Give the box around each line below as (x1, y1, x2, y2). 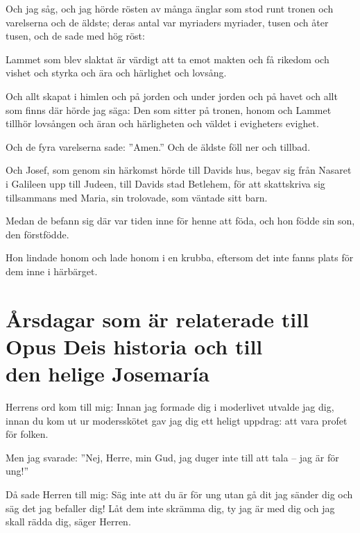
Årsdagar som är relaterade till (6, 304, 309, 333)
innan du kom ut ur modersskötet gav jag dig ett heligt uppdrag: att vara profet (6, 413, 348, 427)
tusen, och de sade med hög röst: (6, 28, 145, 43)
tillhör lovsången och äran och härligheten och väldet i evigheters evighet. (6, 116, 319, 131)
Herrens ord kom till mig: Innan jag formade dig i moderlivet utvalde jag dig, (6, 400, 334, 413)
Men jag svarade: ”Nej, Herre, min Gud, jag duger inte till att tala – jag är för (6, 450, 339, 464)
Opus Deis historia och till (6, 331, 263, 360)
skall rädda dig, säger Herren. (6, 514, 131, 529)
